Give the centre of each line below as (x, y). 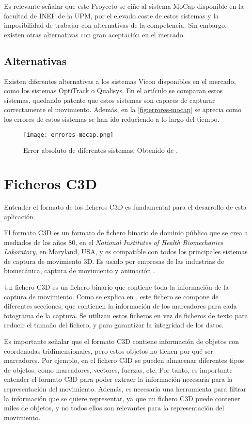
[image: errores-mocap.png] (69, 135)
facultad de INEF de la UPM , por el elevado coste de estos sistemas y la (111, 15)
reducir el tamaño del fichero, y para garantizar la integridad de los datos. (114, 325)
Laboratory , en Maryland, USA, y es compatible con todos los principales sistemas (126, 252)
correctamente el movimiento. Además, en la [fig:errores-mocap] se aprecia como (123, 109)
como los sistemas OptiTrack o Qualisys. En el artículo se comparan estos (113, 90)
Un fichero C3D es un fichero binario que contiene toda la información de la (117, 287)
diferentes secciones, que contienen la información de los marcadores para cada (120, 306)
